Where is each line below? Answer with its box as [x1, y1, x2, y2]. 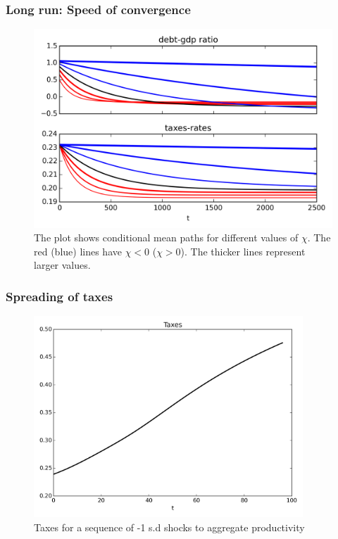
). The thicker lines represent [180, 243, 306, 258]
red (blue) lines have [34, 243, 122, 258]
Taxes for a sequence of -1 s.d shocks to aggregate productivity [34, 519, 305, 534]
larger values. [34, 258, 91, 272]
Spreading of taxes [6, 287, 113, 305]
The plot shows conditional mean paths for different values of [34, 230, 299, 245]
